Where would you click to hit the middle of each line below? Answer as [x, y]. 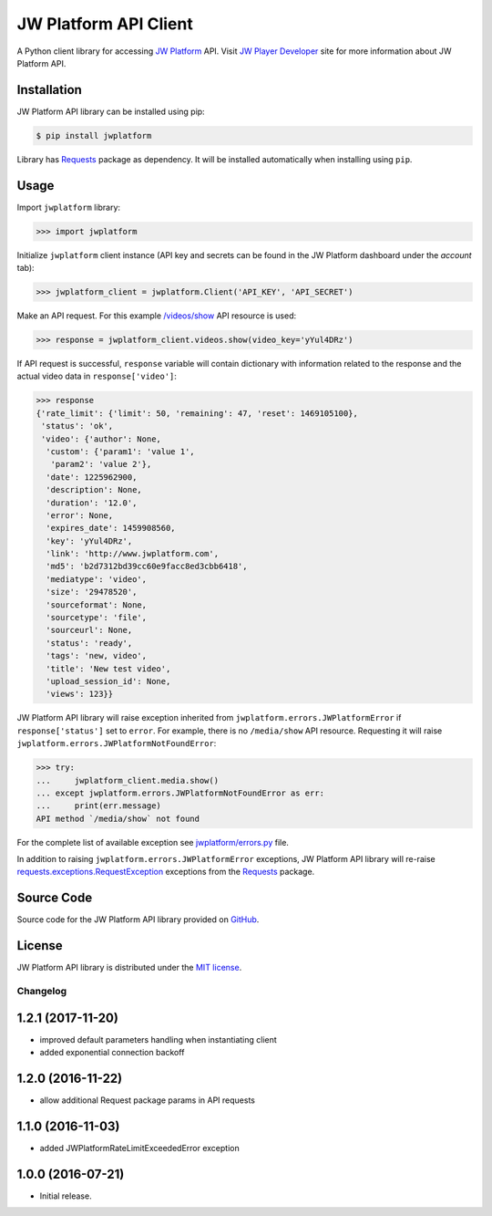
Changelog [42, 992]
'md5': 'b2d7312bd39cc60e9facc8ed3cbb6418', [147, 566]
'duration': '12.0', [92, 503]
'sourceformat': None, [97, 605]
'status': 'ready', [89, 643]
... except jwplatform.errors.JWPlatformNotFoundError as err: [180, 793]
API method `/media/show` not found [118, 818]
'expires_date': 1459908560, [111, 528]
